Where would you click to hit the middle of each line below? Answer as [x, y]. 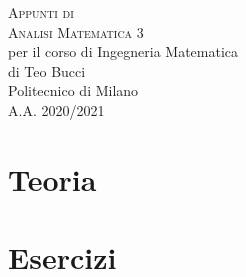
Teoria [52, 178]
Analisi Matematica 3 [76, 31]
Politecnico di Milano [73, 90]
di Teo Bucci [47, 70]
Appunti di [41, 12]
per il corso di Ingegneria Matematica [123, 51]
